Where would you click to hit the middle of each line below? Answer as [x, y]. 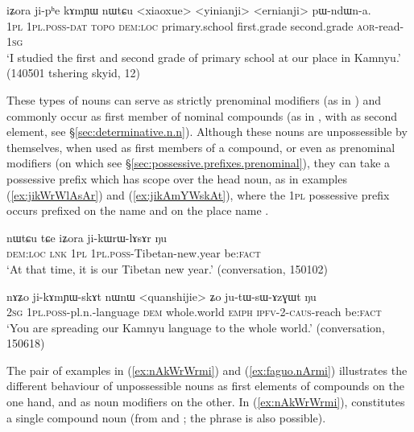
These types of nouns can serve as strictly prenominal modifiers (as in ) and [194, 99]
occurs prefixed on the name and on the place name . [138, 210]
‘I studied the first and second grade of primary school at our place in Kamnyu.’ [204, 57]
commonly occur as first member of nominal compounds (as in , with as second [202, 115]
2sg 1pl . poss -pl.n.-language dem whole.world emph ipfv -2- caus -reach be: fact [194, 312]
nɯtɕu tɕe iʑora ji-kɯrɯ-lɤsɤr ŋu [87, 237]
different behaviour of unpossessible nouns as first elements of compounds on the [205, 386]
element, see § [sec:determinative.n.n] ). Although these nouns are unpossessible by [207, 132]
